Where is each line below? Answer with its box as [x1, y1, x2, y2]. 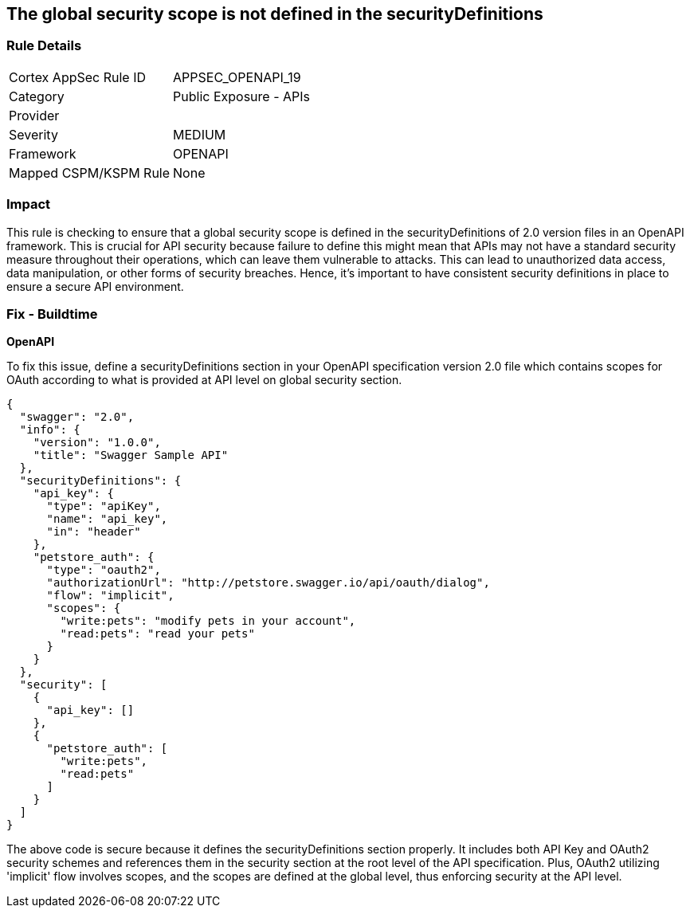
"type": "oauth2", [46, 563, 161, 577]
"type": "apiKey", [46, 500, 161, 513]
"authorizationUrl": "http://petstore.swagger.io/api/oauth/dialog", [46, 576, 490, 590]
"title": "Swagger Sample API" [33, 449, 229, 462]
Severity [9, 126, 58, 143]
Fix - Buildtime [6, 305, 98, 322]
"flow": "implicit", [46, 589, 174, 602]
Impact [6, 196, 51, 213]
